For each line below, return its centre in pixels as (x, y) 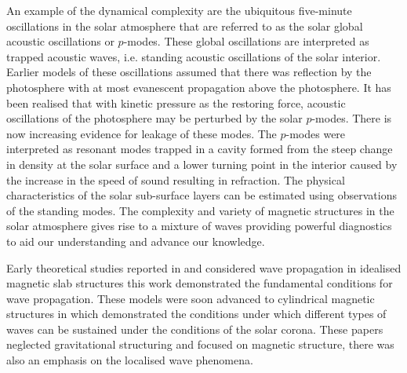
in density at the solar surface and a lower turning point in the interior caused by (202, 164)
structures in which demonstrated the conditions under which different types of (196, 314)
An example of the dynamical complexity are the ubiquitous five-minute (179, 10)
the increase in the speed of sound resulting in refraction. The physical (176, 179)
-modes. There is (352, 118)
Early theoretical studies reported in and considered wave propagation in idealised (204, 267)
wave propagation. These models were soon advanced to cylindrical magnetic (191, 298)
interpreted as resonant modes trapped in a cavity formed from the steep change (200, 149)
